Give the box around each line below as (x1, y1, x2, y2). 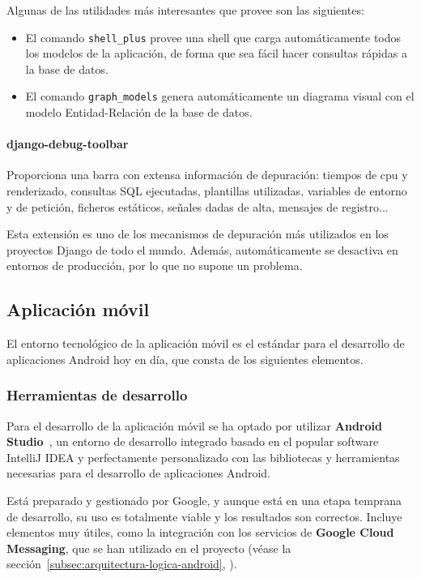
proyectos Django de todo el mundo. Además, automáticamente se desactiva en (6, 241, 398, 258)
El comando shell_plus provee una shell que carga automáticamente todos (25, 28, 402, 45)
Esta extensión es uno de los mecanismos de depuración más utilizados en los (6, 225, 389, 242)
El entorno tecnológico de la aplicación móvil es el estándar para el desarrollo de (6, 335, 405, 352)
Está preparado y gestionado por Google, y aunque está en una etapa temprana (6, 492, 402, 509)
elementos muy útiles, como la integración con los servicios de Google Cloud (6, 524, 394, 541)
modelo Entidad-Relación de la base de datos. (25, 104, 253, 121)
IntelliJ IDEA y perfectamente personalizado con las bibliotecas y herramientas (6, 448, 400, 465)
